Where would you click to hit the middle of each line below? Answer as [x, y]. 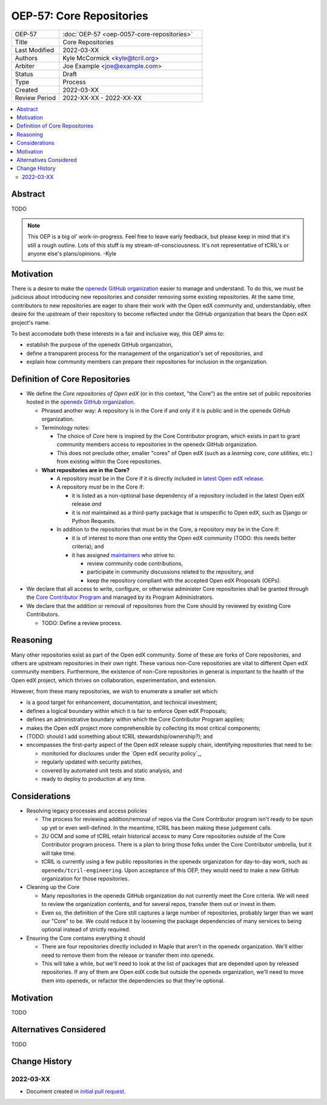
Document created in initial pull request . [76, 1091]
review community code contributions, [135, 563]
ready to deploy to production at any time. [94, 779]
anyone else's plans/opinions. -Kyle [72, 254]
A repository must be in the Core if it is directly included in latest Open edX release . [160, 478]
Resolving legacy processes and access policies [87, 811]
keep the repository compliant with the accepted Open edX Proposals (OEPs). [184, 580]
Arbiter [25, 66]
